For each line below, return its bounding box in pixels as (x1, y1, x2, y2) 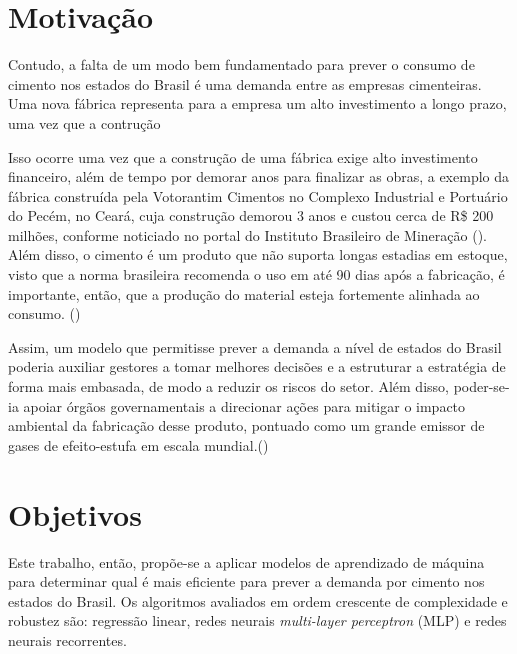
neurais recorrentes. (8, 629, 127, 650)
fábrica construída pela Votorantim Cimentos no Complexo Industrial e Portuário (8, 185, 508, 206)
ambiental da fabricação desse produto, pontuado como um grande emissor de (8, 415, 485, 436)
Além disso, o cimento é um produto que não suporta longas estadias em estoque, (8, 244, 508, 265)
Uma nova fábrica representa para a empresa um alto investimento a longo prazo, (8, 93, 507, 114)
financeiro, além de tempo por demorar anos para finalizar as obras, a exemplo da (8, 166, 510, 187)
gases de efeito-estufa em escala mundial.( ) (8, 434, 269, 455)
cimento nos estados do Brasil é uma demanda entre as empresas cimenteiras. (8, 73, 482, 94)
